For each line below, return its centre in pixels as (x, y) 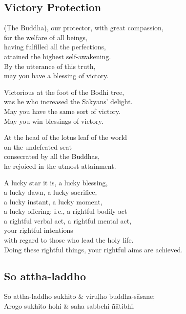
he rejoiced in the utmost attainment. (60, 166)
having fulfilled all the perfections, (55, 47)
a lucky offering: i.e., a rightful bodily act (66, 211)
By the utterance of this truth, (50, 66)
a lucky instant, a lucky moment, (53, 201)
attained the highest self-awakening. (58, 56)
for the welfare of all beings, (46, 37)
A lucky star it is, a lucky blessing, (56, 182)
